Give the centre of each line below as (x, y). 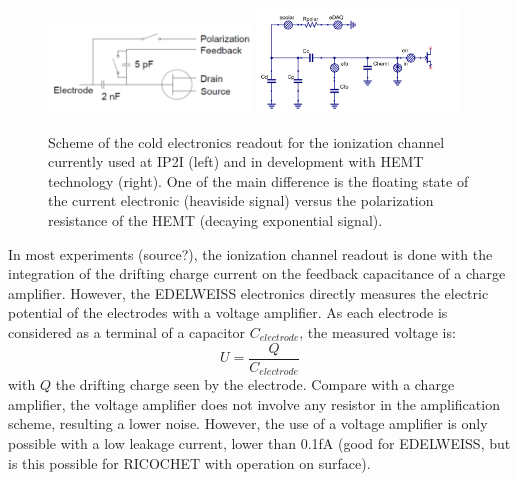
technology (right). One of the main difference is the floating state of (258, 180)
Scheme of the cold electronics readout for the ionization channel (246, 141)
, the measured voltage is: (377, 332)
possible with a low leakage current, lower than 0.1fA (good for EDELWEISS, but (259, 442)
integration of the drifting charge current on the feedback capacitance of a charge (257, 273)
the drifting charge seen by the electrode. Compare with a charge (255, 384)
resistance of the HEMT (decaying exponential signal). (215, 220)
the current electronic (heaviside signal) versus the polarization (241, 200)
